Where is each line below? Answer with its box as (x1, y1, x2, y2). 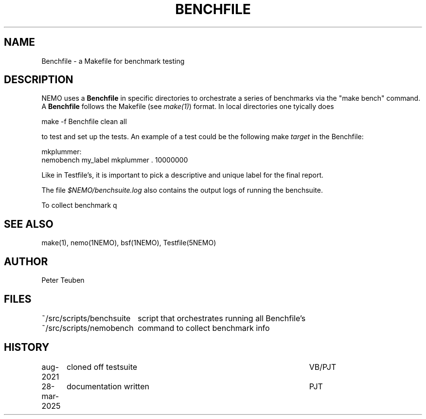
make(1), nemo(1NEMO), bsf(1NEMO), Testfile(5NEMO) (41, 238, 216, 247)
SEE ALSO (4, 218, 53, 230)
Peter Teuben (41, 276, 85, 285)
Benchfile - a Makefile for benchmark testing (41, 56, 185, 65)
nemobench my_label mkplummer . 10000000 (41, 156, 188, 164)
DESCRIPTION (4, 73, 73, 86)
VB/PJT (309, 362, 337, 372)
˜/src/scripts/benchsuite (41, 313, 131, 323)
